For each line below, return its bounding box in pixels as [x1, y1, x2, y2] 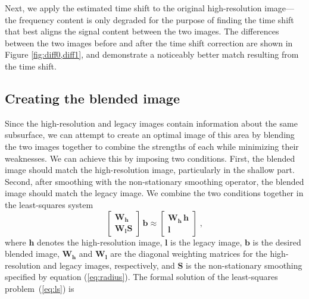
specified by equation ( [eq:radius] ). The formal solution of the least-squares [5, 270, 278, 283]
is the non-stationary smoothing [186, 259, 302, 271]
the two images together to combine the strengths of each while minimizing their [5, 140, 299, 152]
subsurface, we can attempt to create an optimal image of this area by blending [5, 128, 295, 141]
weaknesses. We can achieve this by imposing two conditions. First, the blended [5, 152, 295, 164]
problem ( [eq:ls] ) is [5, 282, 74, 294]
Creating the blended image [5, 89, 180, 107]
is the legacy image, [170, 235, 242, 248]
